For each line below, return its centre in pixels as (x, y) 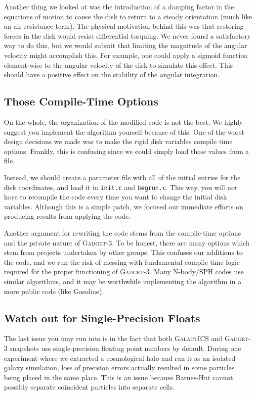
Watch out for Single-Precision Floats (102, 318)
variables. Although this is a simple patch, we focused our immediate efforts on (124, 206)
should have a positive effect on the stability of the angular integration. (112, 74)
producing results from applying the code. (67, 216)
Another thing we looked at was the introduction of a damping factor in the (119, 6)
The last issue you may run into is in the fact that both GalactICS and (113, 338)
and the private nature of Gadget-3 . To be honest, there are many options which (127, 242)
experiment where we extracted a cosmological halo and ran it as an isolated (120, 358)
